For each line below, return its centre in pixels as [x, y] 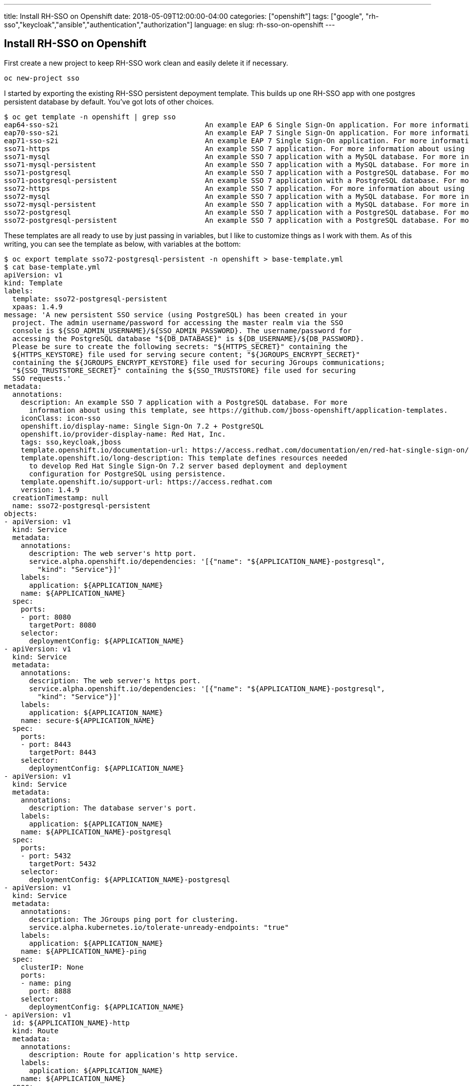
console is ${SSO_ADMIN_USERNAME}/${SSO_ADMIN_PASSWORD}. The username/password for [182, 330]
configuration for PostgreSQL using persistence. [127, 474]
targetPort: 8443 [63, 752]
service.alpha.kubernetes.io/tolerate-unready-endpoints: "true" [159, 927]
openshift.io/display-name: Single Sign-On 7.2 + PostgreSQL [142, 426]
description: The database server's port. [113, 808]
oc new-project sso [42, 78]
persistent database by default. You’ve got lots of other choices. [109, 101]
